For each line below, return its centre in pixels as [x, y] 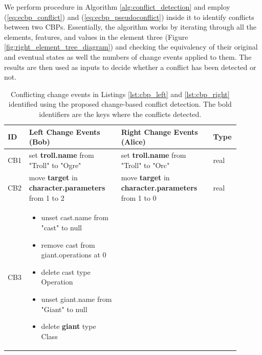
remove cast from [68, 244]
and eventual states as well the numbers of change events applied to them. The [128, 56]
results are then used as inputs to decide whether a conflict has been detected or [130, 67]
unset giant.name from [77, 299]
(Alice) [133, 142]
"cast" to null [61, 228]
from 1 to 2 [47, 197]
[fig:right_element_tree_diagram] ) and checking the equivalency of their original [131, 47]
